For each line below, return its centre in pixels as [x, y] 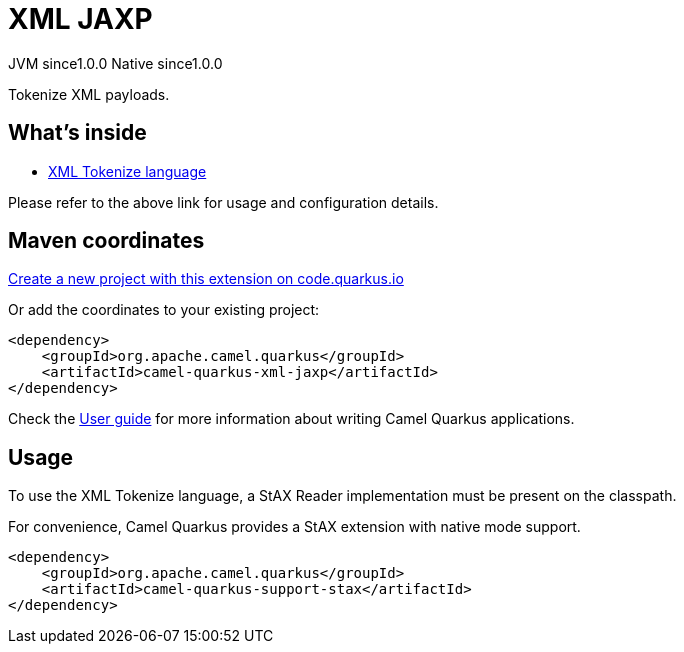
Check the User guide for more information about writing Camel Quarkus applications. [291, 419]
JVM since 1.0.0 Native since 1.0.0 [115, 63]
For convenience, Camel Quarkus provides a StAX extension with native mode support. [294, 527]
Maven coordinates [106, 241]
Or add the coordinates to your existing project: [164, 310]
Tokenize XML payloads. [89, 94]
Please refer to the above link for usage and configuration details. [223, 202]
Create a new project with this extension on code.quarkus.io [206, 279]
